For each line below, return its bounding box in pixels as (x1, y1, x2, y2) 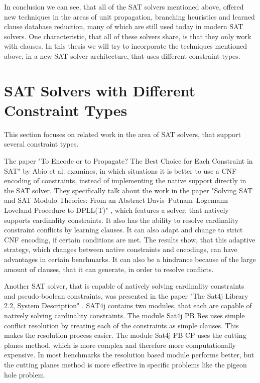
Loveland (4, 205, 32, 215)
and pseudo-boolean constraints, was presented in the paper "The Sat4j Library (4, 290, 248, 301)
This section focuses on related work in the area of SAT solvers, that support (4, 129, 241, 139)
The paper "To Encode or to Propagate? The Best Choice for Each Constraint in (4, 156, 253, 166)
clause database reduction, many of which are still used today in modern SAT (4, 21, 243, 32)
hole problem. (4, 369, 46, 379)
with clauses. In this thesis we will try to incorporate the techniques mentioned (4, 41, 247, 51)
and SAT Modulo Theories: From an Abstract (4, 195, 145, 205)
